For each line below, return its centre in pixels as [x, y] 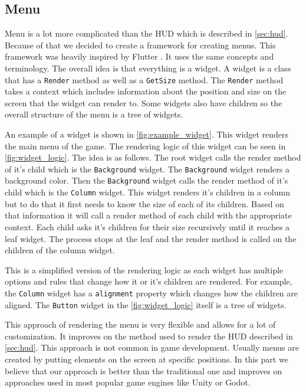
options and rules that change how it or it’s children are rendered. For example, [149, 281]
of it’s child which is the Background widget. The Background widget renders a [147, 169]
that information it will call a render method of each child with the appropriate [148, 215]
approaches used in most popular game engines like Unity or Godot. [128, 382]
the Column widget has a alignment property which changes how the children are [151, 293]
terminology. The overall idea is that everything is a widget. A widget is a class [148, 68]
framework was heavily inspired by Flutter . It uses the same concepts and [139, 56]
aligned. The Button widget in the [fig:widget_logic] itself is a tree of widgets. [146, 304]
